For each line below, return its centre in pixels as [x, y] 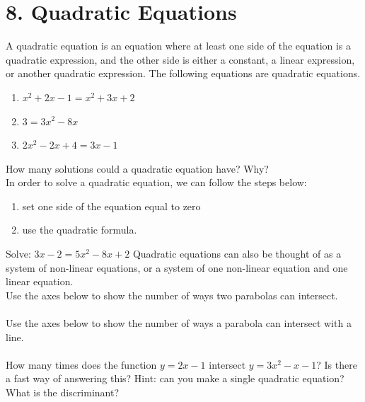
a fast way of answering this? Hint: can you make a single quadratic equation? [175, 378]
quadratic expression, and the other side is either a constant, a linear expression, [180, 59]
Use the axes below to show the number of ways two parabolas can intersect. [172, 295]
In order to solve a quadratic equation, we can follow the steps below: [156, 182]
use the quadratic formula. [80, 230]
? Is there [337, 364]
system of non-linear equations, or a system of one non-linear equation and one [177, 267]
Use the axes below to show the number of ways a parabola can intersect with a [179, 323]
